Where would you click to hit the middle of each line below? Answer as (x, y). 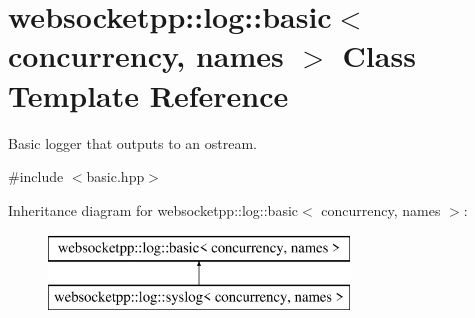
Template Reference (148, 94)
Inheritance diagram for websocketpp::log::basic (153, 209)
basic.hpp (115, 176)
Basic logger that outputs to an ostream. (132, 142)
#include (36, 176)
